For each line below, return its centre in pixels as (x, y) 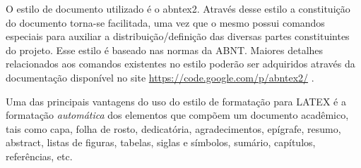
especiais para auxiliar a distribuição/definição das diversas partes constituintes (178, 36)
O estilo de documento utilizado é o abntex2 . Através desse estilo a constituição (178, 8)
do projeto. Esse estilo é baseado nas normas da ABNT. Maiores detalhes (165, 50)
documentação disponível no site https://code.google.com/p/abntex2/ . (160, 77)
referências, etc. (39, 156)
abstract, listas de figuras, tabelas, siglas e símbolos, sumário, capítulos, (161, 142)
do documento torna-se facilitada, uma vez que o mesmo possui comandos (165, 22)
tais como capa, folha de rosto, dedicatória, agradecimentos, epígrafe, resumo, (173, 128)
